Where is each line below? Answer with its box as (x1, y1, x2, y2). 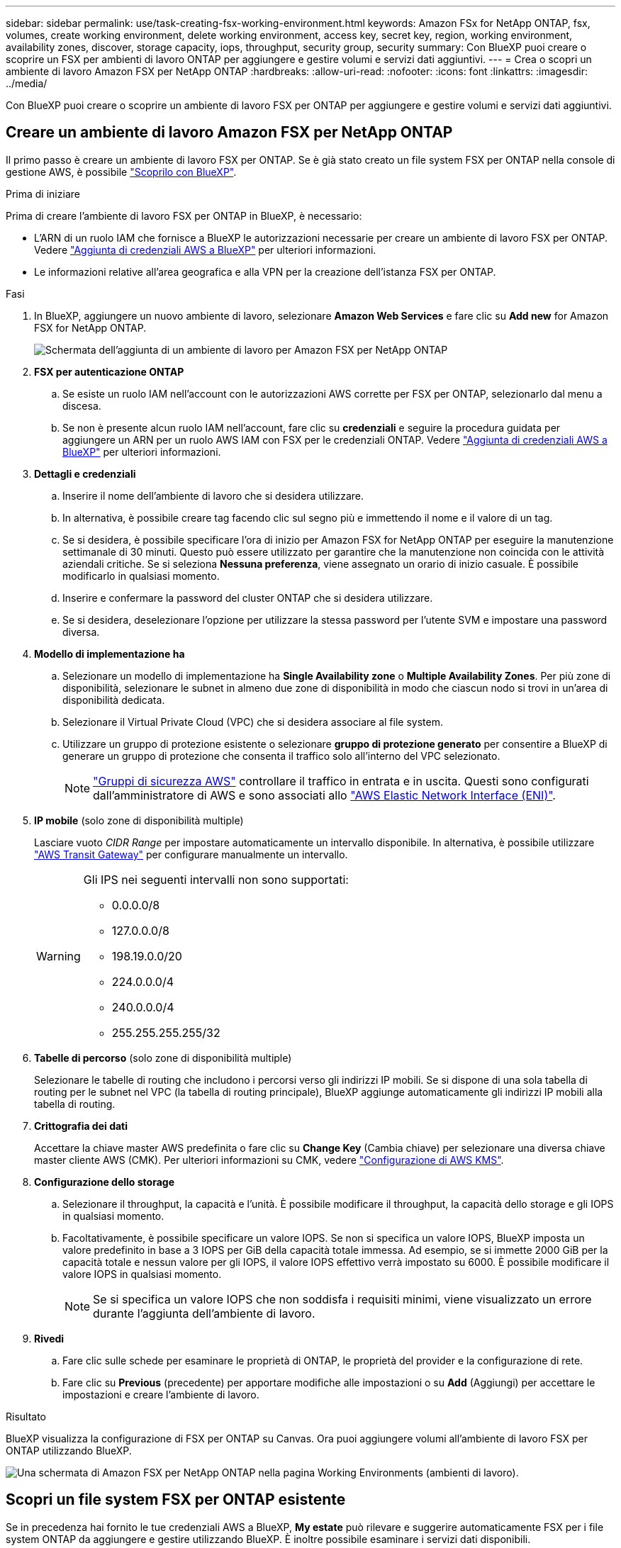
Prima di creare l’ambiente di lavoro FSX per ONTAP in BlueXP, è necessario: (6, 209, 362, 222)
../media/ (6, 77, 47, 89)
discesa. (62, 399, 101, 412)
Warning (36, 948, 81, 963)
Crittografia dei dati (34, 1119, 128, 1132)
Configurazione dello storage (34, 1175, 175, 1188)
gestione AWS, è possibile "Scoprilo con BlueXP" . (6, 165, 237, 178)
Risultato (6, 1410, 47, 1423)
